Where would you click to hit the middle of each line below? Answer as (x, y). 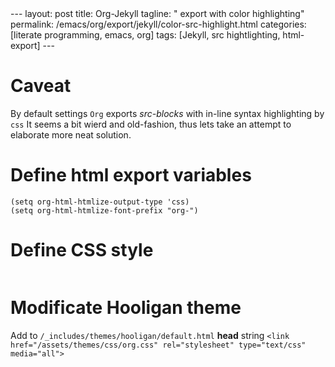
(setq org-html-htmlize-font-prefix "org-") (104, 210)
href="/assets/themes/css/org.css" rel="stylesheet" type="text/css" (158, 345)
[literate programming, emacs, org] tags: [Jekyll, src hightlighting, (145, 35)
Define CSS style (82, 250)
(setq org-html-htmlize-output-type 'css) (100, 202)
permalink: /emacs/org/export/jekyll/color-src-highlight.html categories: (158, 24)
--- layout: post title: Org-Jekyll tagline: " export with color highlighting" (157, 13)
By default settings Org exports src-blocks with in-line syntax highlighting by (167, 113)
